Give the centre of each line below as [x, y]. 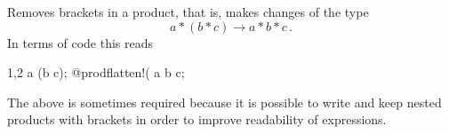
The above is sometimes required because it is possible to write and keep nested [224, 102]
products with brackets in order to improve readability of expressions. [197, 119]
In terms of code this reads [80, 42]
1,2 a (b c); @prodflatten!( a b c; [96, 72]
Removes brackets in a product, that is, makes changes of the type [188, 12]
